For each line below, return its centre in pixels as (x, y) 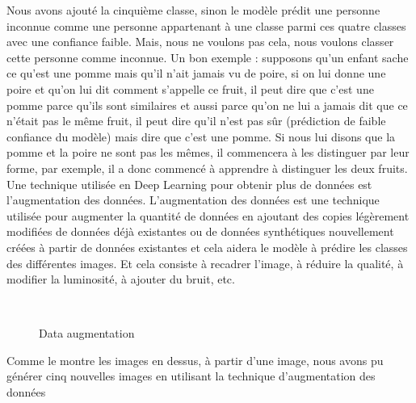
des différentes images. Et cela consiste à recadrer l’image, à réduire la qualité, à (205, 263)
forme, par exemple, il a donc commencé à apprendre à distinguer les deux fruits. (207, 168)
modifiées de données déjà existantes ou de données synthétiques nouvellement (200, 231)
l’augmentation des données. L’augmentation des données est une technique (193, 200)
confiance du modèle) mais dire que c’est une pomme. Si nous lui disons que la (201, 136)
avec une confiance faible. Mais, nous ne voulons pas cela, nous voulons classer (200, 42)
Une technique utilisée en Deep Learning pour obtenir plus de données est (189, 184)
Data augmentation (87, 333)
